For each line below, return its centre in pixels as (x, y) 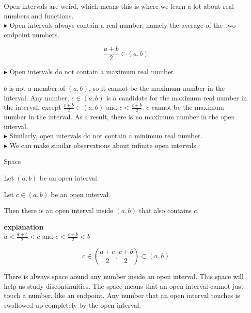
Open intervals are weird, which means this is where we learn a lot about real (119, 6)
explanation (24, 226)
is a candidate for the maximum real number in (177, 97)
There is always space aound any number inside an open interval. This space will (124, 276)
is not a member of (37, 88)
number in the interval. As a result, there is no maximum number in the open (119, 117)
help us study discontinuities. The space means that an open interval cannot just (124, 286)
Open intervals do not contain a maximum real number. (92, 72)
